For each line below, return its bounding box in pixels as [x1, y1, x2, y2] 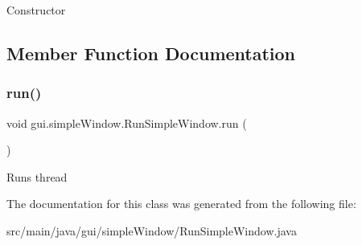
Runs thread [6, 168, 68, 185]
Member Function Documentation [6, 40, 296, 65]
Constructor [6, 2, 66, 18]
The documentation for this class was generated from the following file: [6, 195, 356, 212]
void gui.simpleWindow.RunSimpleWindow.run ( [6, 114, 247, 131]
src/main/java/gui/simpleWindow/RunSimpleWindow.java [6, 222, 297, 239]
